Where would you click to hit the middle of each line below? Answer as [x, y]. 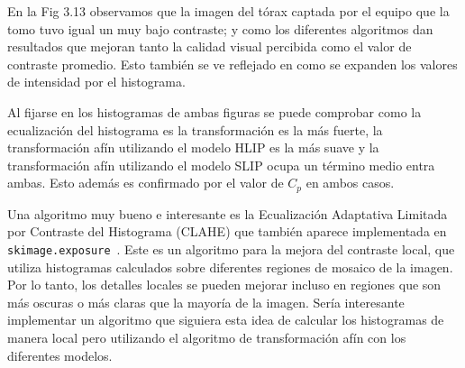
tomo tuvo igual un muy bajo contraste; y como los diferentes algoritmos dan [220, 28]
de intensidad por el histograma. [96, 82]
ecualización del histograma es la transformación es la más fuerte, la [195, 129]
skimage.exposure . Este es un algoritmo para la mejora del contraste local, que [231, 248]
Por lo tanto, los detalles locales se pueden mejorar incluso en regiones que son [224, 285]
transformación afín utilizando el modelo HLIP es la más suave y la [193, 147]
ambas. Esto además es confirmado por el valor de [146, 183]
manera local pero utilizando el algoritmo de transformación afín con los [207, 338]
